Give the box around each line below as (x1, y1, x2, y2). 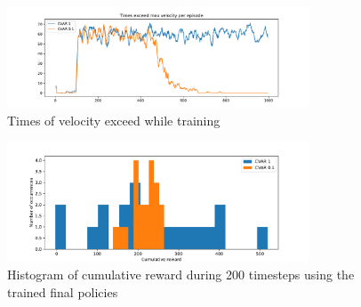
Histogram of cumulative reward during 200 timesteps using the (7, 265, 355, 284)
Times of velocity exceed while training (7, 110, 221, 129)
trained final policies (7, 282, 118, 301)
